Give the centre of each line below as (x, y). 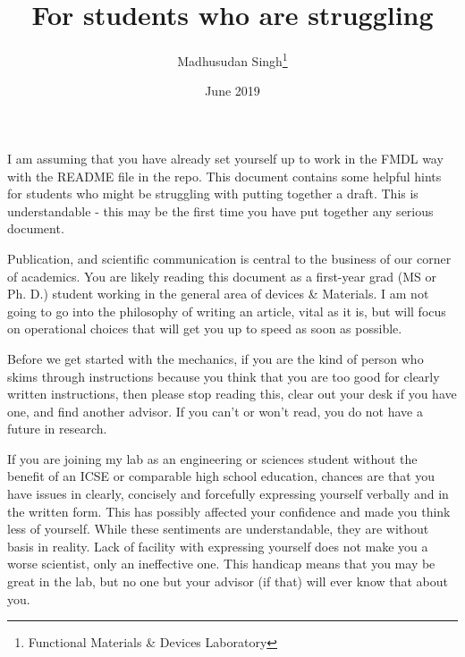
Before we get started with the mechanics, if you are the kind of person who (216, 358)
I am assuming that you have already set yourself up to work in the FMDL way (225, 158)
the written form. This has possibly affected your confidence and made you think (229, 511)
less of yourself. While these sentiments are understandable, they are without (218, 529)
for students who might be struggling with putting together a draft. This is (213, 194)
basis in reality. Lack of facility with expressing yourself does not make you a (218, 546)
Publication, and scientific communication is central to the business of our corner (229, 258)
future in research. (57, 429)
